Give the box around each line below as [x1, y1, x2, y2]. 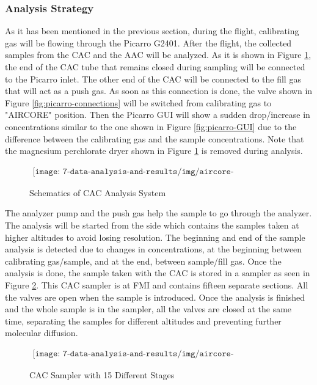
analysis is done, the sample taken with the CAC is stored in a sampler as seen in [5, 266, 310, 279]
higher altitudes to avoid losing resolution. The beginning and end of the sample [5, 230, 305, 243]
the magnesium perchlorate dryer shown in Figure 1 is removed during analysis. [5, 144, 303, 157]
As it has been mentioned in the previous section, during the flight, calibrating [5, 24, 299, 37]
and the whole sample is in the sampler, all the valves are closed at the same [5, 302, 292, 315]
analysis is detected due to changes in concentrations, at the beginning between [5, 243, 302, 255]
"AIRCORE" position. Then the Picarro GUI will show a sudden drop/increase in [5, 108, 310, 121]
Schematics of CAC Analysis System [29, 186, 166, 199]
